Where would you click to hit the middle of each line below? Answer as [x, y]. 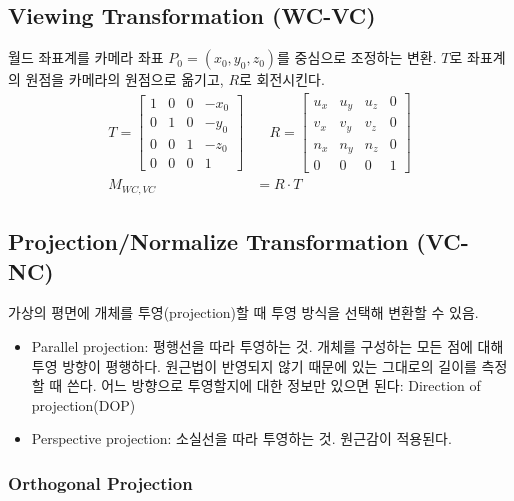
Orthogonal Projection [100, 482]
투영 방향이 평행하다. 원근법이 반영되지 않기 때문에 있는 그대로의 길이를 [254, 365]
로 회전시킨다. [282, 79]
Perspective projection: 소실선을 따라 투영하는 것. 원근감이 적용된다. [241, 438]
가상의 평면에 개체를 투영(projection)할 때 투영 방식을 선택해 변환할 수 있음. [243, 312]
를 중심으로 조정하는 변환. [357, 57]
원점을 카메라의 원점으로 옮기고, [124, 79]
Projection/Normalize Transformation [208, 241]
